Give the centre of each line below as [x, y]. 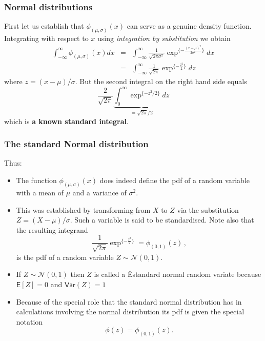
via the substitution [208, 209]
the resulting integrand [52, 229]
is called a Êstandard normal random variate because [178, 274]
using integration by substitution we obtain [164, 38]
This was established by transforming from [83, 209]
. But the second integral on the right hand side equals [161, 81]
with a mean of [40, 192]
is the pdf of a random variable [65, 257]
